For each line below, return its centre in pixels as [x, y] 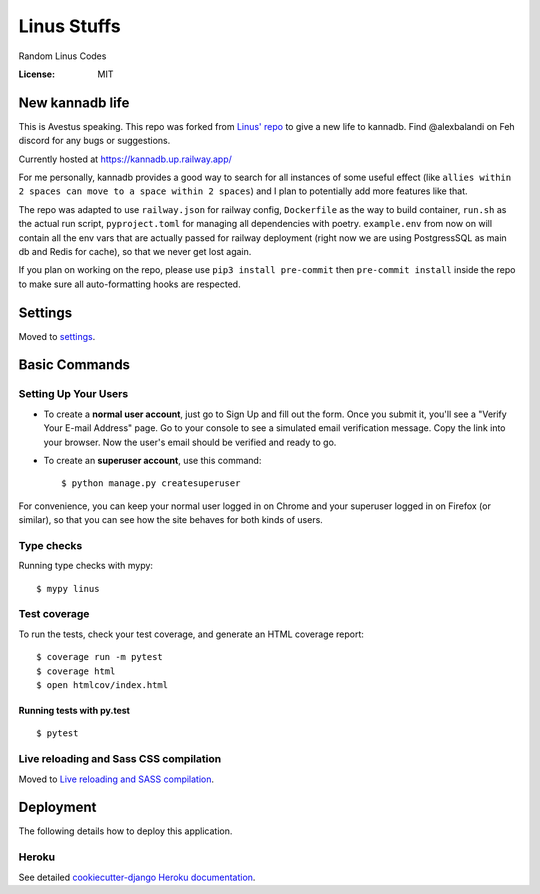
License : [36, 74]
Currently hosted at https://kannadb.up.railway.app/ [125, 159]
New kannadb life [74, 102]
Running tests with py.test [74, 710]
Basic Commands [74, 365]
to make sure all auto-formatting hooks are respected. [129, 284]
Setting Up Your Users [73, 394]
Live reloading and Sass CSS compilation [120, 759]
